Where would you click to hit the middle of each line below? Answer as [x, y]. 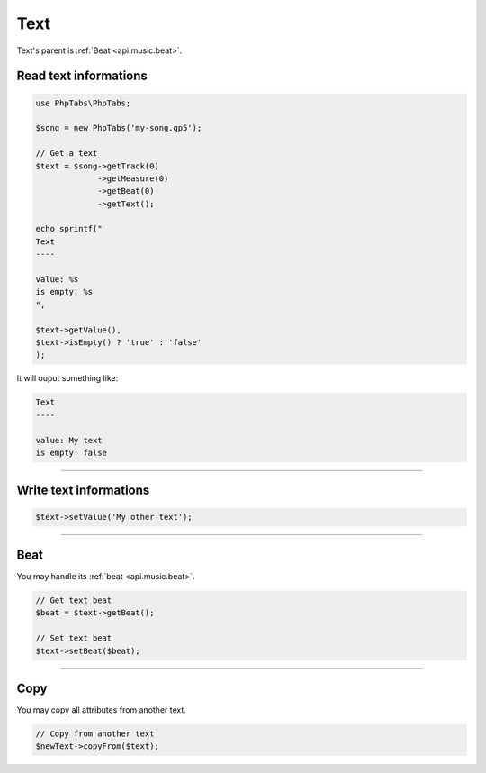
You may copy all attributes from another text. [101, 710]
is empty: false [72, 452]
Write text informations [83, 491]
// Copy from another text [95, 734]
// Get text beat [74, 600]
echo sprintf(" [69, 229]
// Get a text [67, 154]
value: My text [69, 440]
